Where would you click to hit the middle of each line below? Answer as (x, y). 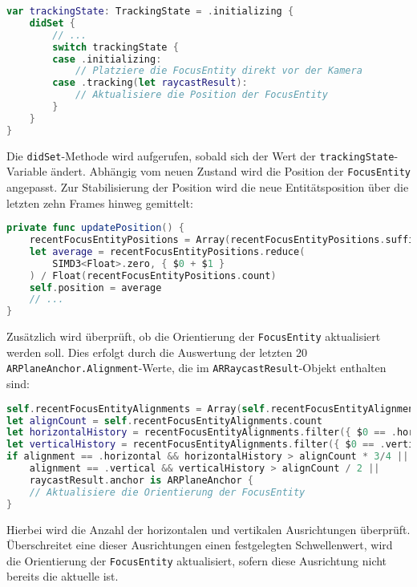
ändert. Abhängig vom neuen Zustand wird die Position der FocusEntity (231, 171)
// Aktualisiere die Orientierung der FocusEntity (167, 492)
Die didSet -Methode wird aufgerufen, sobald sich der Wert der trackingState (200, 155)
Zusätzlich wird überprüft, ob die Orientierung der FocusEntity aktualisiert (194, 336)
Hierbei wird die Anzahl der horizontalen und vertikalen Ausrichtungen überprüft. (208, 529)
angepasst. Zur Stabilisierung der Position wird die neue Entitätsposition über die (208, 186)
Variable (27, 171)
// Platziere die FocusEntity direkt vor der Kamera (219, 71)
